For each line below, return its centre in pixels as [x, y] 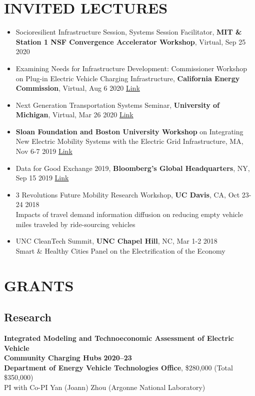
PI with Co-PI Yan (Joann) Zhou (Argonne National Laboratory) [105, 387]
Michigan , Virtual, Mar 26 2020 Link [74, 115]
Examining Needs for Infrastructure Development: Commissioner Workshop [131, 68]
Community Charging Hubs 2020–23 [68, 358]
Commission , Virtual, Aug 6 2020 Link [78, 88]
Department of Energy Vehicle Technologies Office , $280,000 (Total [118, 367]
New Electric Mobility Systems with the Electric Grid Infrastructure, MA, [129, 141]
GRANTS [39, 285]
